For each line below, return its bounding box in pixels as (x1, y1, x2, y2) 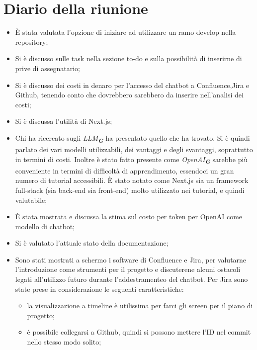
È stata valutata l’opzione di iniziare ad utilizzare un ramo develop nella (15, 27, 236, 37)
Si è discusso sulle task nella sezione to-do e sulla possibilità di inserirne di (15, 53, 242, 64)
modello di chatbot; (15, 221, 75, 231)
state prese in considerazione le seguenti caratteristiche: (15, 283, 184, 294)
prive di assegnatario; (15, 63, 80, 73)
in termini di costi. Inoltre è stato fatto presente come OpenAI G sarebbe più (15, 154, 248, 166)
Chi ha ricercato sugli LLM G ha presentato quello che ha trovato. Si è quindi (15, 132, 250, 145)
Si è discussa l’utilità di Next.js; (15, 116, 112, 126)
